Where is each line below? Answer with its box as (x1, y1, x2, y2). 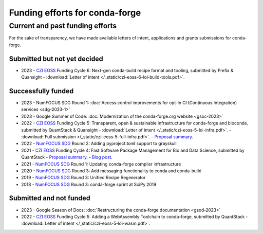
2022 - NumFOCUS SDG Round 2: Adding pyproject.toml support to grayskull (21, 141, 177, 146)
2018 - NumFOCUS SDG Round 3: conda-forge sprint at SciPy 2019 (21, 181, 157, 187)
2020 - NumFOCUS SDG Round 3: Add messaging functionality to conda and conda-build (21, 168, 202, 174)
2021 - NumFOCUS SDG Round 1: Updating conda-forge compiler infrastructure (21, 161, 181, 167)
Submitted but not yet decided (9, 54, 103, 63)
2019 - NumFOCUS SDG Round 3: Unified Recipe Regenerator (21, 175, 146, 180)
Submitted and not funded (9, 194, 91, 202)
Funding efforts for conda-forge (9, 7, 141, 18)
